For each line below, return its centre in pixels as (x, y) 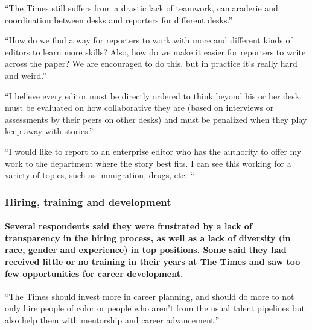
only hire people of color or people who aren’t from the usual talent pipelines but (155, 308)
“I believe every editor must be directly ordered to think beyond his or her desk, (154, 95)
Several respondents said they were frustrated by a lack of (129, 226)
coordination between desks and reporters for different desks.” (119, 20)
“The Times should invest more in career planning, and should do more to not (150, 296)
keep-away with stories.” (49, 131)
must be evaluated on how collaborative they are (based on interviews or (139, 107)
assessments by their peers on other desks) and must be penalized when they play (156, 119)
